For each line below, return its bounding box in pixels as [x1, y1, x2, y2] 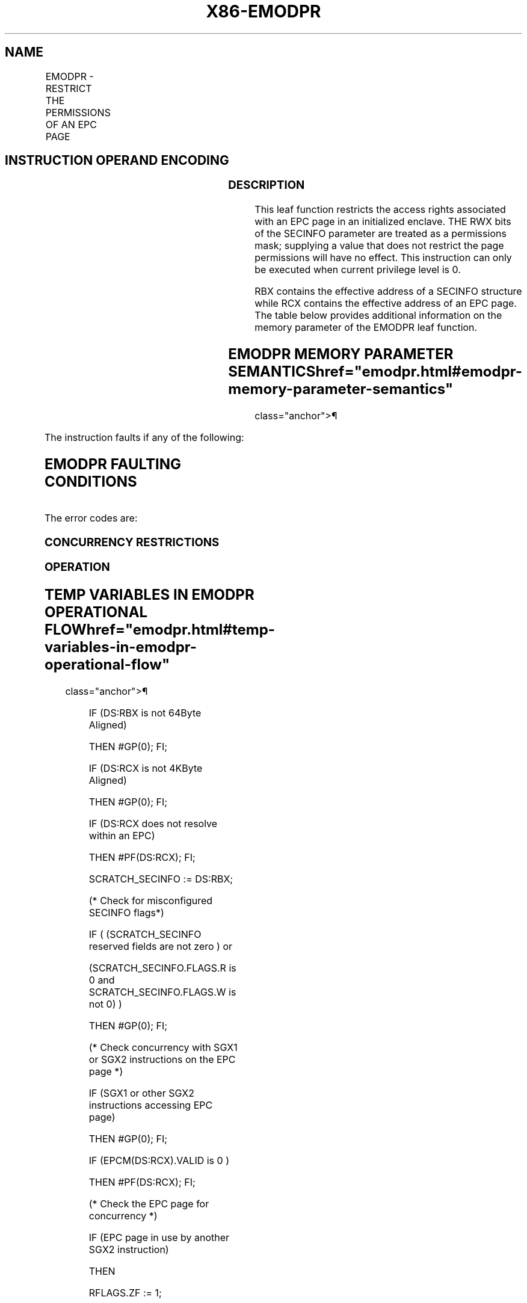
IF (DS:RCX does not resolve [88, 818, 218, 830]
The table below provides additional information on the [254, 309, 502, 322]
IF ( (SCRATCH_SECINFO [88, 928, 202, 941]
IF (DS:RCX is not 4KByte [88, 762, 203, 775]
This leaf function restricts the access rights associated [254, 203, 506, 216]
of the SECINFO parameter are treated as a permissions [254, 227, 507, 240]
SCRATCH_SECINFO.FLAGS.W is [88, 986, 236, 999]
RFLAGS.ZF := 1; [88, 1287, 162, 1299]
